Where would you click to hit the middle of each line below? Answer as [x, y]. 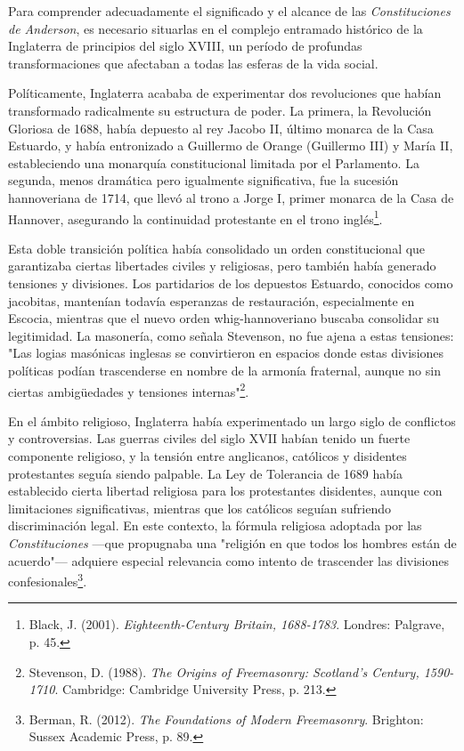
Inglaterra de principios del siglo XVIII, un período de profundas [185, 46]
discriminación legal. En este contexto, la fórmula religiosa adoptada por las [215, 525]
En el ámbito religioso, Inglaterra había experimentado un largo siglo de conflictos [232, 420]
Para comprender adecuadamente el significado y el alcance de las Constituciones [229, 11]
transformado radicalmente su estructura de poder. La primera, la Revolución [220, 110]
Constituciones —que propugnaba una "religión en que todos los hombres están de [232, 542]
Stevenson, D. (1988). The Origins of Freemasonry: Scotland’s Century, [224, 671]
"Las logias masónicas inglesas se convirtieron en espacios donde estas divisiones [226, 353]
